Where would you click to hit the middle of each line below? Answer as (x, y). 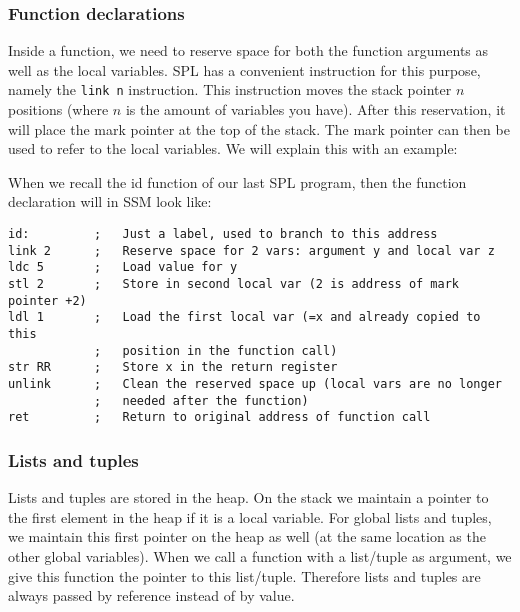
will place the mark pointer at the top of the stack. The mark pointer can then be (259, 128)
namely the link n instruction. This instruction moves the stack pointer (230, 89)
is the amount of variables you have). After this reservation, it (315, 109)
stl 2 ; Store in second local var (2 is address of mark (234, 284)
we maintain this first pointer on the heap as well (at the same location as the (247, 536)
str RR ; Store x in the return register (173, 367)
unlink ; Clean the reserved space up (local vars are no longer (255, 383)
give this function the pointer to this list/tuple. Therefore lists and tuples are (244, 575)
